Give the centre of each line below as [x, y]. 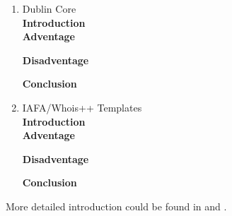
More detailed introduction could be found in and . [116, 206]
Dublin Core [49, 8]
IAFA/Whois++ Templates [82, 107]
